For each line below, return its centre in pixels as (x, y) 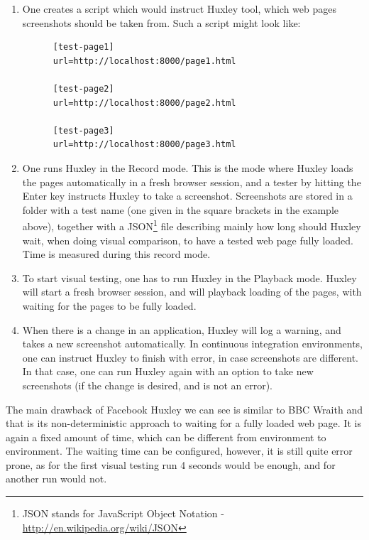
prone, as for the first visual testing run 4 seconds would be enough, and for (171, 464)
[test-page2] (83, 88)
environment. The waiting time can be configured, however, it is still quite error (179, 451)
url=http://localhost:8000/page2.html (144, 103)
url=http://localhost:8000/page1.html (144, 61)
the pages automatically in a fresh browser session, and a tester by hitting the (192, 182)
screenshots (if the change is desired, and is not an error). (147, 385)
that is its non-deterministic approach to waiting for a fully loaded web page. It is (183, 423)
